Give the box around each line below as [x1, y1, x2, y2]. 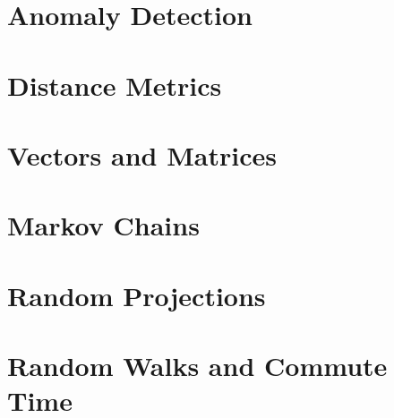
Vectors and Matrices [7, 136, 277, 173]
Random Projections [7, 277, 266, 313]
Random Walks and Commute [7, 347, 388, 384]
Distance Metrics [7, 66, 222, 103]
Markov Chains [7, 207, 200, 243]
